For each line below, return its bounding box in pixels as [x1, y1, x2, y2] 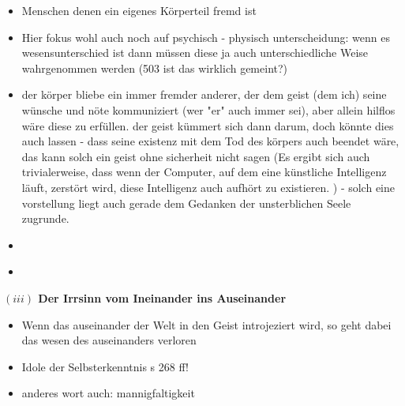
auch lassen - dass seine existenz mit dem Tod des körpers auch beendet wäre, [21, 133, 399, 149]
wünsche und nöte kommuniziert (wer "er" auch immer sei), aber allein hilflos [21, 101, 396, 118]
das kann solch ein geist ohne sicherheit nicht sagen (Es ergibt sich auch [21, 148, 370, 164]
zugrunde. [21, 210, 69, 227]
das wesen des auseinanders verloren [21, 332, 197, 348]
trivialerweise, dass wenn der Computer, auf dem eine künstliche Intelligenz [21, 164, 387, 180]
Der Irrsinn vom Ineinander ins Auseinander [38, 289, 287, 306]
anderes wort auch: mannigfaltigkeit [21, 385, 195, 401]
